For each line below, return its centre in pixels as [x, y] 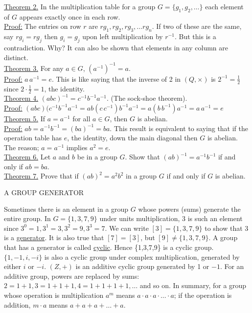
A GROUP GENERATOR [44, 192]
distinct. [16, 57]
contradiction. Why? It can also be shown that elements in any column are [116, 47]
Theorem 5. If [25, 118]
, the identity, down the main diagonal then [132, 138]
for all [81, 118]
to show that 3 [227, 228]
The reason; [22, 147]
